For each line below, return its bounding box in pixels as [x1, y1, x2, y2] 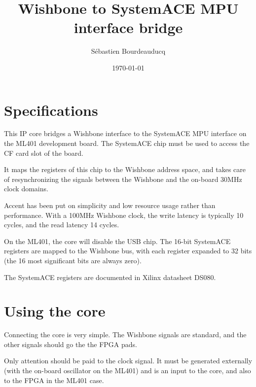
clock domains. [4, 183, 48, 194]
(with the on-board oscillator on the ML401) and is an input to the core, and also [4, 365, 251, 376]
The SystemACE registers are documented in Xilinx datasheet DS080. [4, 272, 216, 282]
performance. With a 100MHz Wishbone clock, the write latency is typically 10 [4, 210, 244, 220]
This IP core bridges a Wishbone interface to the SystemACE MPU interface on [4, 128, 247, 139]
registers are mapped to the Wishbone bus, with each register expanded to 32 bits [4, 246, 252, 256]
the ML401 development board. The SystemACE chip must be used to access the [4, 138, 250, 148]
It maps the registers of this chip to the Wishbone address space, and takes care [4, 164, 246, 175]
